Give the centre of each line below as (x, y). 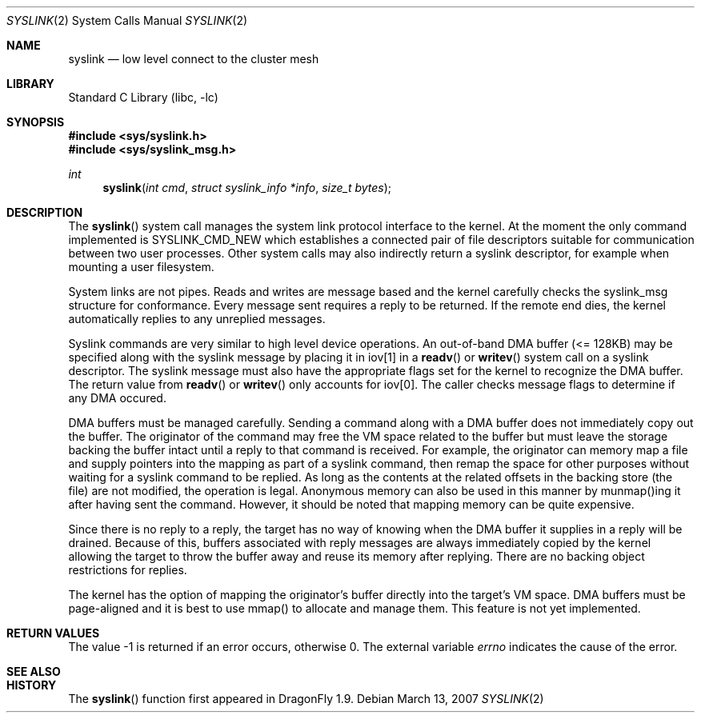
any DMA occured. (117, 398)
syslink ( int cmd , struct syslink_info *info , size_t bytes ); (247, 188)
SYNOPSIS (36, 122)
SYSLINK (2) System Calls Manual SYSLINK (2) (127, 20)
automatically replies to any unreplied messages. (197, 319)
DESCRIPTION (45, 212)
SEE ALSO (34, 671)
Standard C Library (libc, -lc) (143, 97)
